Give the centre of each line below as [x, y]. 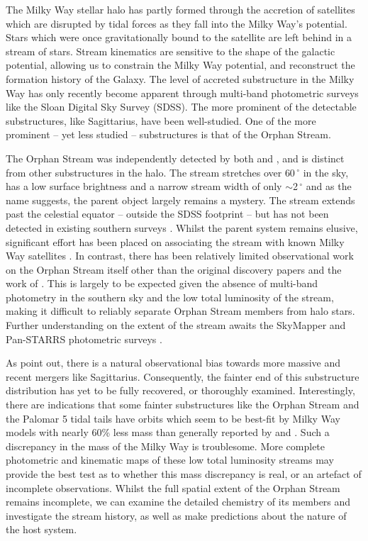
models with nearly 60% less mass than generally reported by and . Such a [168, 432]
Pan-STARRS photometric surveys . [84, 339]
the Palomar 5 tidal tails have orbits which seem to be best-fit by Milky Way [173, 418]
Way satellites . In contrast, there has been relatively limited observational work [180, 256]
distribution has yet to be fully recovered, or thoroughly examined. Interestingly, [180, 390]
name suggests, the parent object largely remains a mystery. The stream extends [180, 200]
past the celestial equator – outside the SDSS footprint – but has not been [167, 214]
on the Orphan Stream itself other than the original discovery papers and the [174, 269]
